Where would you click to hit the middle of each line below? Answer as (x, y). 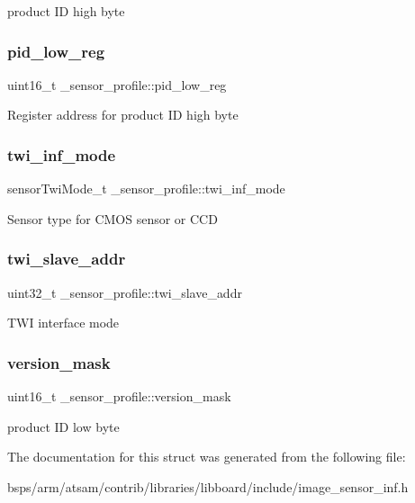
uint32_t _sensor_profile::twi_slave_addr (125, 292)
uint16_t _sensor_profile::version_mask (119, 396)
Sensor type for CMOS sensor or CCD (113, 218)
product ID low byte (63, 426)
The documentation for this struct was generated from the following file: (207, 457)
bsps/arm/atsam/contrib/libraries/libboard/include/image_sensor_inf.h (208, 486)
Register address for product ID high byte (123, 115)
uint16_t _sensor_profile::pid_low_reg (117, 84)
